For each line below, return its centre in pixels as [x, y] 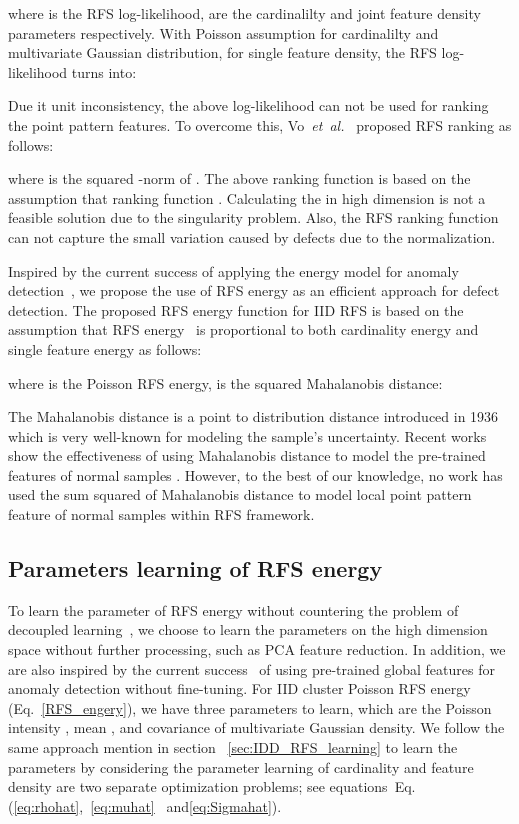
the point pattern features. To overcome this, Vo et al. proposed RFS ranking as [260, 124]
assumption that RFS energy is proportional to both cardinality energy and [243, 329]
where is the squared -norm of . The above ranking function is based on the [239, 178]
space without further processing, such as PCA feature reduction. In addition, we [257, 649]
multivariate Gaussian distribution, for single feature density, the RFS [222, 52]
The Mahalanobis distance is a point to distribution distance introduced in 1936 [253, 416]
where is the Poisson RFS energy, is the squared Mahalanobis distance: [225, 382]
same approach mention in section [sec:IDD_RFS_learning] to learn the [233, 747]
